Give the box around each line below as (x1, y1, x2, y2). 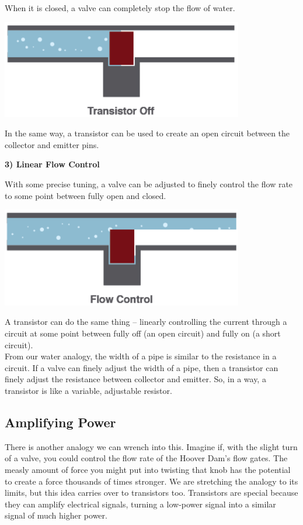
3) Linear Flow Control (5, 158, 100, 170)
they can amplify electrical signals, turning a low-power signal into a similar (5, 497, 276, 510)
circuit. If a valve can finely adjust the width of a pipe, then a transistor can (5, 361, 278, 373)
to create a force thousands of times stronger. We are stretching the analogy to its (5, 475, 298, 487)
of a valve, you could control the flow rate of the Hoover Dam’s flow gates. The (5, 452, 288, 464)
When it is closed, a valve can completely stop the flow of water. (5, 2, 235, 13)
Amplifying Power (5, 413, 116, 431)
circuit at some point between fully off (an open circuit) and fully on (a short (5, 327, 281, 339)
